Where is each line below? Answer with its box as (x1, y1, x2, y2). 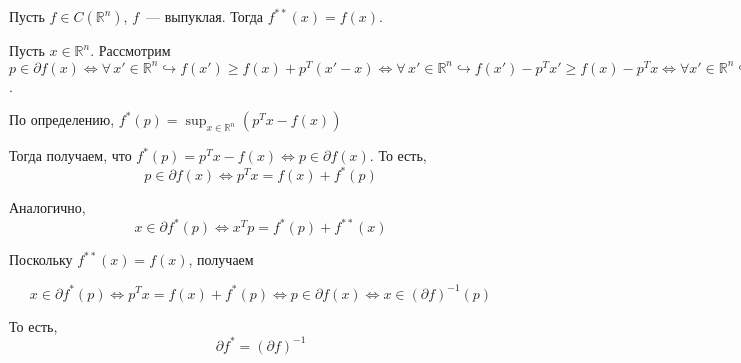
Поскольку (9, 249, 73, 270)
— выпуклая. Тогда (146, 6, 264, 26)
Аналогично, (9, 197, 86, 218)
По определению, (9, 109, 115, 130)
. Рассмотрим (90, 40, 171, 60)
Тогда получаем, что (9, 145, 132, 166)
